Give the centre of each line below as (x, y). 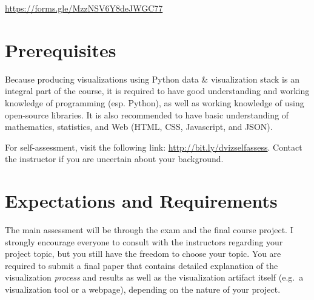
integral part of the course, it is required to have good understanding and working (157, 91)
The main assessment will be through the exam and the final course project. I (149, 230)
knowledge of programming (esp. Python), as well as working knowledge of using (155, 102)
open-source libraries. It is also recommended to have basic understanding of (147, 114)
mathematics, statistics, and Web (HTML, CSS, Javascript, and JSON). (139, 127)
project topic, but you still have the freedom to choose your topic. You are (143, 254)
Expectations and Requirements (141, 201)
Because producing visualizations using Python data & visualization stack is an (152, 79)
